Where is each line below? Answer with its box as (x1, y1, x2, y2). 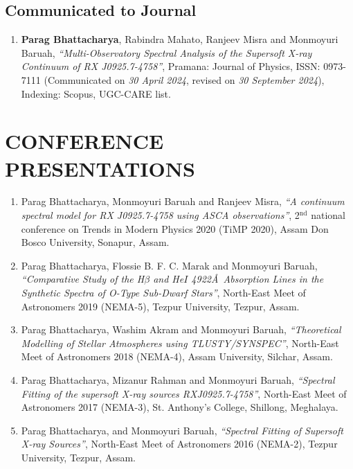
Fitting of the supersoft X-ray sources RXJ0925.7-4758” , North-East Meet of (21, 386, 347, 400)
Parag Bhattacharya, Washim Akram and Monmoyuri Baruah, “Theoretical (21, 322, 341, 337)
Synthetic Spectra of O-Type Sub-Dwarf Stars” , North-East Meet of (21, 285, 306, 300)
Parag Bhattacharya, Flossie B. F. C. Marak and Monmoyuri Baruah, (21, 258, 318, 272)
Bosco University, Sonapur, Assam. (21, 235, 170, 249)
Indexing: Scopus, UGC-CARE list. (21, 86, 171, 100)
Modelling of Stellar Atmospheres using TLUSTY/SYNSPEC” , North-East (21, 335, 339, 350)
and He (153, 272, 184, 286)
